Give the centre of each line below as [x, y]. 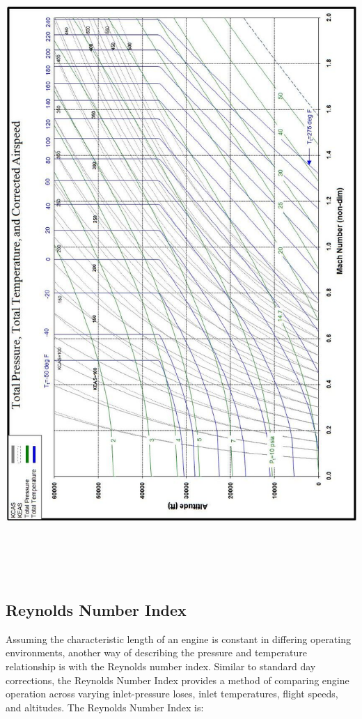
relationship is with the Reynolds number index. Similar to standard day [161, 666]
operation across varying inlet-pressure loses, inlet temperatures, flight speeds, [172, 694]
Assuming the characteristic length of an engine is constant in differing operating [178, 639]
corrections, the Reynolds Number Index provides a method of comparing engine [178, 680]
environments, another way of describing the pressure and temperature [157, 652]
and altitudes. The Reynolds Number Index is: [105, 707]
